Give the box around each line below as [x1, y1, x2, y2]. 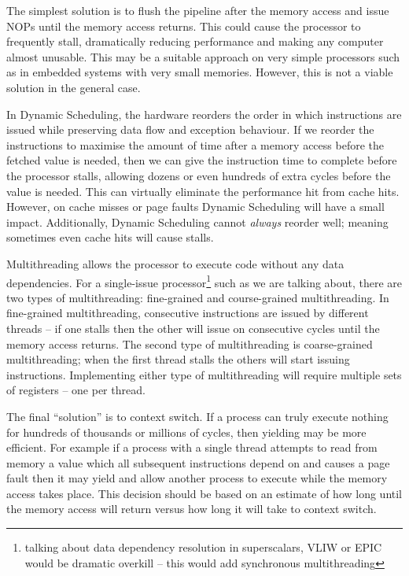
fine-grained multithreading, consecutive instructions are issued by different [6, 305, 369, 321]
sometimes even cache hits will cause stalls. [6, 229, 214, 246]
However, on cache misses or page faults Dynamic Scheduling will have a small [6, 198, 385, 215]
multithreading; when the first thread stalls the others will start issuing [6, 351, 350, 367]
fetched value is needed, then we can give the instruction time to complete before [6, 152, 397, 168]
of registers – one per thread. [6, 382, 146, 398]
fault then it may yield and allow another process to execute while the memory [6, 470, 388, 486]
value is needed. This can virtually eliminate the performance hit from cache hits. [6, 183, 400, 199]
